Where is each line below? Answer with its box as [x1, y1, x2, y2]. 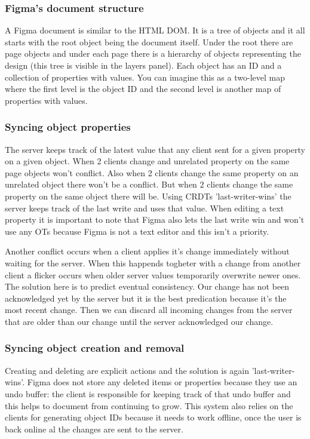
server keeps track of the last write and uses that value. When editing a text [5, 201, 284, 214]
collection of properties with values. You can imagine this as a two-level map [5, 70, 285, 83]
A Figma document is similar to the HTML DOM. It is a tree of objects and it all [5, 24, 305, 36]
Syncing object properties [5, 119, 131, 134]
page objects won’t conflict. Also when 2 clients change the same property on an [5, 166, 299, 179]
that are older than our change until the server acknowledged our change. [5, 315, 274, 327]
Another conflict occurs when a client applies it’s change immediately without [5, 245, 290, 257]
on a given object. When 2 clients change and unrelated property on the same [5, 155, 290, 167]
